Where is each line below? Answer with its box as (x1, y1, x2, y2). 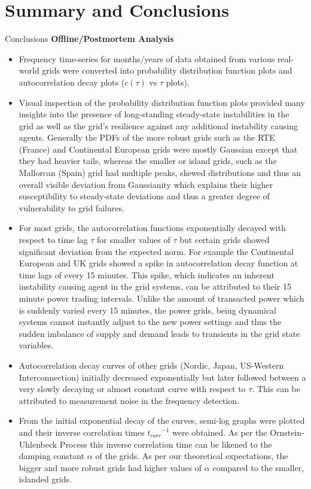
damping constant (19, 449, 85, 462)
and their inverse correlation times (19, 426, 145, 438)
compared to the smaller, (212, 461, 304, 473)
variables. (19, 339, 54, 351)
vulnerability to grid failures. (19, 201, 124, 214)
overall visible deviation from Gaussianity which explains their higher (19, 178, 273, 190)
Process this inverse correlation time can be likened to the (59, 438, 272, 450)
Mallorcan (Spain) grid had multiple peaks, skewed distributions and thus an (19, 166, 301, 179)
